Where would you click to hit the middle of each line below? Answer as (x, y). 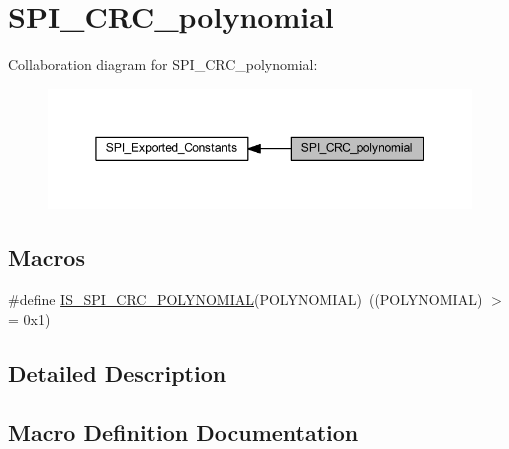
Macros (46, 257)
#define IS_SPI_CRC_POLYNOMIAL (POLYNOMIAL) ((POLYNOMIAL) (245, 299)
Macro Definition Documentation (183, 431)
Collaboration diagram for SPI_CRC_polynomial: (163, 64)
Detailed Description (117, 372)
